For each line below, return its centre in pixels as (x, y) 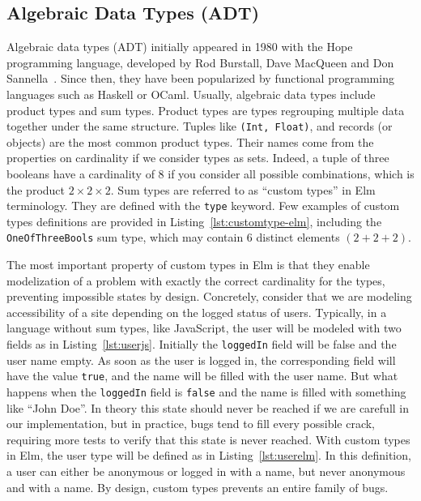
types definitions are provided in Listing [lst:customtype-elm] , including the (194, 221)
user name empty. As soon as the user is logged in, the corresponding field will (201, 360)
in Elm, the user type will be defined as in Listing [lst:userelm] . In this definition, (209, 455)
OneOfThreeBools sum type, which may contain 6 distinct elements (173, 237)
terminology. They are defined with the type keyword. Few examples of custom (203, 206)
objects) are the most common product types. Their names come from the (190, 141)
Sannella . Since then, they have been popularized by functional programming (200, 78)
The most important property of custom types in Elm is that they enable (188, 265)
